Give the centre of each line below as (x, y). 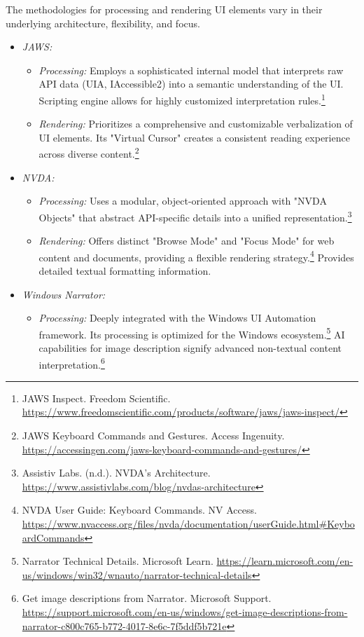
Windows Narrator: (64, 294)
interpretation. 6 (72, 363)
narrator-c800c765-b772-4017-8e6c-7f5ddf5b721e (124, 625)
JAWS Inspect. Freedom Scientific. (96, 398)
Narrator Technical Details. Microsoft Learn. (118, 561)
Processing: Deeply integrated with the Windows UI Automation (177, 318)
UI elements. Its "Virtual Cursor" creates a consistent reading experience (194, 137)
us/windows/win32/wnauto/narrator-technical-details (137, 574)
